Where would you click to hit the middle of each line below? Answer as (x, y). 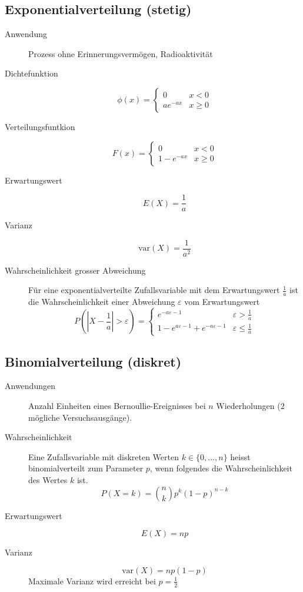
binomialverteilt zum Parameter (86, 468)
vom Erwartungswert (222, 302)
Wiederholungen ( (248, 405)
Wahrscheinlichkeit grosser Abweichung (75, 270)
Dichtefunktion (31, 73)
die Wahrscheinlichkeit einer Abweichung (102, 302)
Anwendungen (30, 386)
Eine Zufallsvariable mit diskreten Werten (104, 456)
